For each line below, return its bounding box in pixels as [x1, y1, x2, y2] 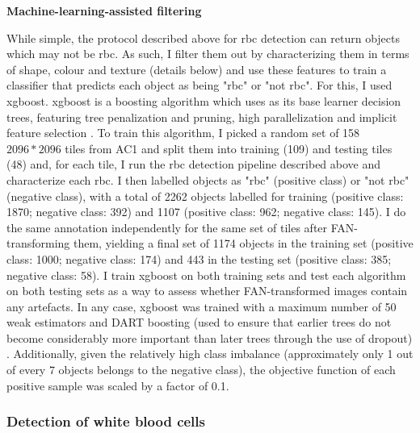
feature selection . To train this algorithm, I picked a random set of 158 [6, 124, 360, 141]
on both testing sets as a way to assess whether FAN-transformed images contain [6, 282, 408, 299]
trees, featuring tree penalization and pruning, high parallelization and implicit [6, 108, 397, 125]
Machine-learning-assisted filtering [6, 2, 202, 19]
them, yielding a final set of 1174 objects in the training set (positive [73, 235, 414, 252]
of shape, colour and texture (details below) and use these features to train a [6, 60, 387, 77]
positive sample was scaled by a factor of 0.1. [6, 377, 229, 393]
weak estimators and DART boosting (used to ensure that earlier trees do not [6, 314, 392, 331]
